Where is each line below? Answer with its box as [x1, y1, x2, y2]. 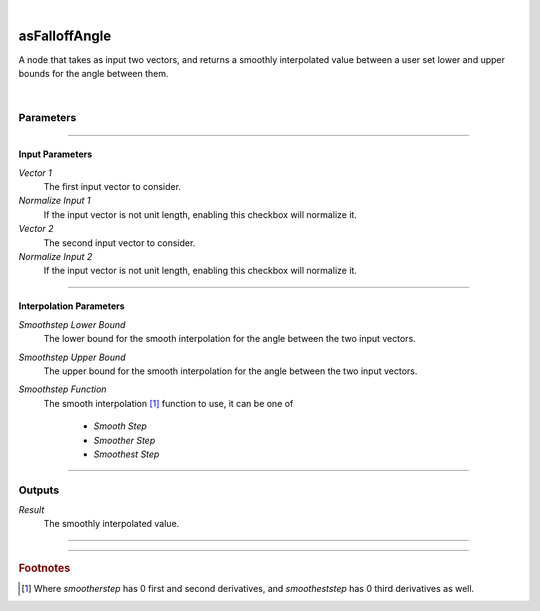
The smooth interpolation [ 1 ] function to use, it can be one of [43, 397, 294, 409]
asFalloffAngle [18, 27, 112, 44]
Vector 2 [18, 223, 54, 235]
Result [18, 504, 45, 516]
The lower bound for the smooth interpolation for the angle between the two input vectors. [43, 333, 417, 345]
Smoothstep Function [18, 383, 107, 395]
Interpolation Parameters [18, 300, 125, 312]
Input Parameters [18, 148, 93, 160]
